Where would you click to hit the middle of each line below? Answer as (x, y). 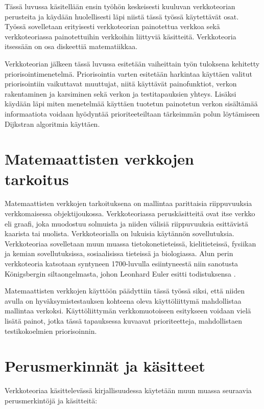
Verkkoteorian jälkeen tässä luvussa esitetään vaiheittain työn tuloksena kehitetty (132, 63)
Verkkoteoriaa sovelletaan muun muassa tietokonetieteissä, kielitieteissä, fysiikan (130, 243)
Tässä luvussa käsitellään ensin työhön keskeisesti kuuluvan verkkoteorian (120, 6)
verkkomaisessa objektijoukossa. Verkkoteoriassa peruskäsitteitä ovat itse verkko (130, 213)
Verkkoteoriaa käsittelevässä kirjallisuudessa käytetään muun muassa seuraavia (128, 390)
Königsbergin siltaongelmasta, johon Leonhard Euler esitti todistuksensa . (120, 273)
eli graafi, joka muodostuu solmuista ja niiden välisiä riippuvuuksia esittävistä (127, 223)
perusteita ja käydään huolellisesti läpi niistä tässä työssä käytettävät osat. (122, 16)
